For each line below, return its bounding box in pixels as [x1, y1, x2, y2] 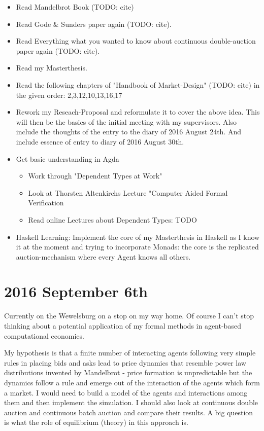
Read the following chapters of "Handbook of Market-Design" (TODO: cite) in [16, 79, 260, 90]
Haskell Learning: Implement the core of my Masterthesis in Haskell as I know [16, 231, 260, 242]
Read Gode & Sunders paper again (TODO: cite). [16, 18, 172, 29]
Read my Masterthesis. [16, 62, 87, 73]
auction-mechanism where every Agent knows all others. [16, 251, 191, 262]
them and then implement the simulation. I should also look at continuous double [4, 397, 258, 408]
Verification [28, 197, 64, 208]
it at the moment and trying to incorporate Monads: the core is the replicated [16, 241, 259, 252]
